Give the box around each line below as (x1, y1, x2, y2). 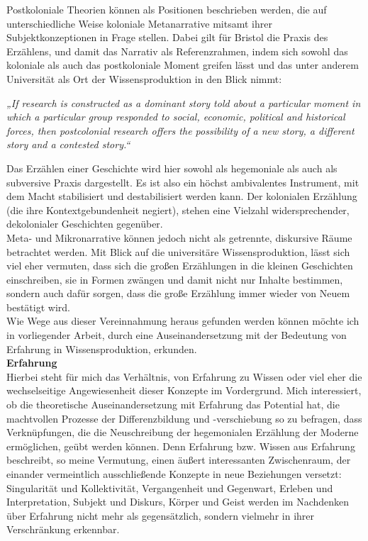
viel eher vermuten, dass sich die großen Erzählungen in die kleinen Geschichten (6, 258, 353, 273)
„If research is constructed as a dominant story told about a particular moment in (6, 95, 361, 110)
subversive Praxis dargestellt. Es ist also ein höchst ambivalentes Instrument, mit (6, 174, 359, 189)
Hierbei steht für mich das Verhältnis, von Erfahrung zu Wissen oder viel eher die (6, 369, 362, 384)
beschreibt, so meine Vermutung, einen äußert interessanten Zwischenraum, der (6, 452, 351, 467)
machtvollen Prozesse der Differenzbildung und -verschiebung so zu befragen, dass (6, 411, 362, 425)
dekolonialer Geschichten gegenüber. (6, 216, 163, 231)
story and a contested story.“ (6, 137, 130, 152)
